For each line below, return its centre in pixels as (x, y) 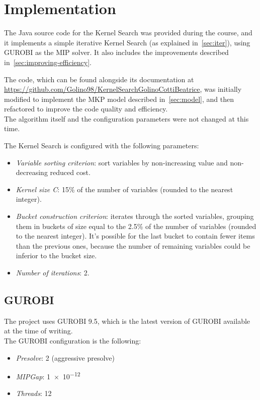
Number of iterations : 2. (53, 272)
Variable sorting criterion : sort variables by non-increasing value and (122, 162)
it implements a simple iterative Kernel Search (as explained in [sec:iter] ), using (127, 42)
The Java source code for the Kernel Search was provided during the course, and (128, 33)
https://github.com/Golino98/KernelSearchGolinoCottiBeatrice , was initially (123, 89)
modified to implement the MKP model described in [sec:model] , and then (119, 99)
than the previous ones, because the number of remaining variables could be (133, 245)
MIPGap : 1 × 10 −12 (48, 376)
